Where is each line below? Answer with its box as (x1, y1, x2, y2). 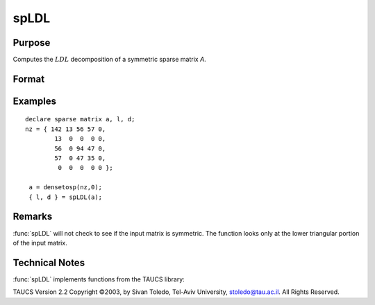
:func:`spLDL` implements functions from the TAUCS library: (12, 274, 185, 284)
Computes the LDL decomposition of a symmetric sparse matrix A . (12, 55, 206, 64)
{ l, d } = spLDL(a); (28, 193, 103, 201)
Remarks (12, 211, 53, 223)
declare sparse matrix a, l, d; (25, 115, 135, 123)
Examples (12, 95, 57, 107)
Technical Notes (12, 256, 85, 268)
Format (12, 73, 45, 85)
